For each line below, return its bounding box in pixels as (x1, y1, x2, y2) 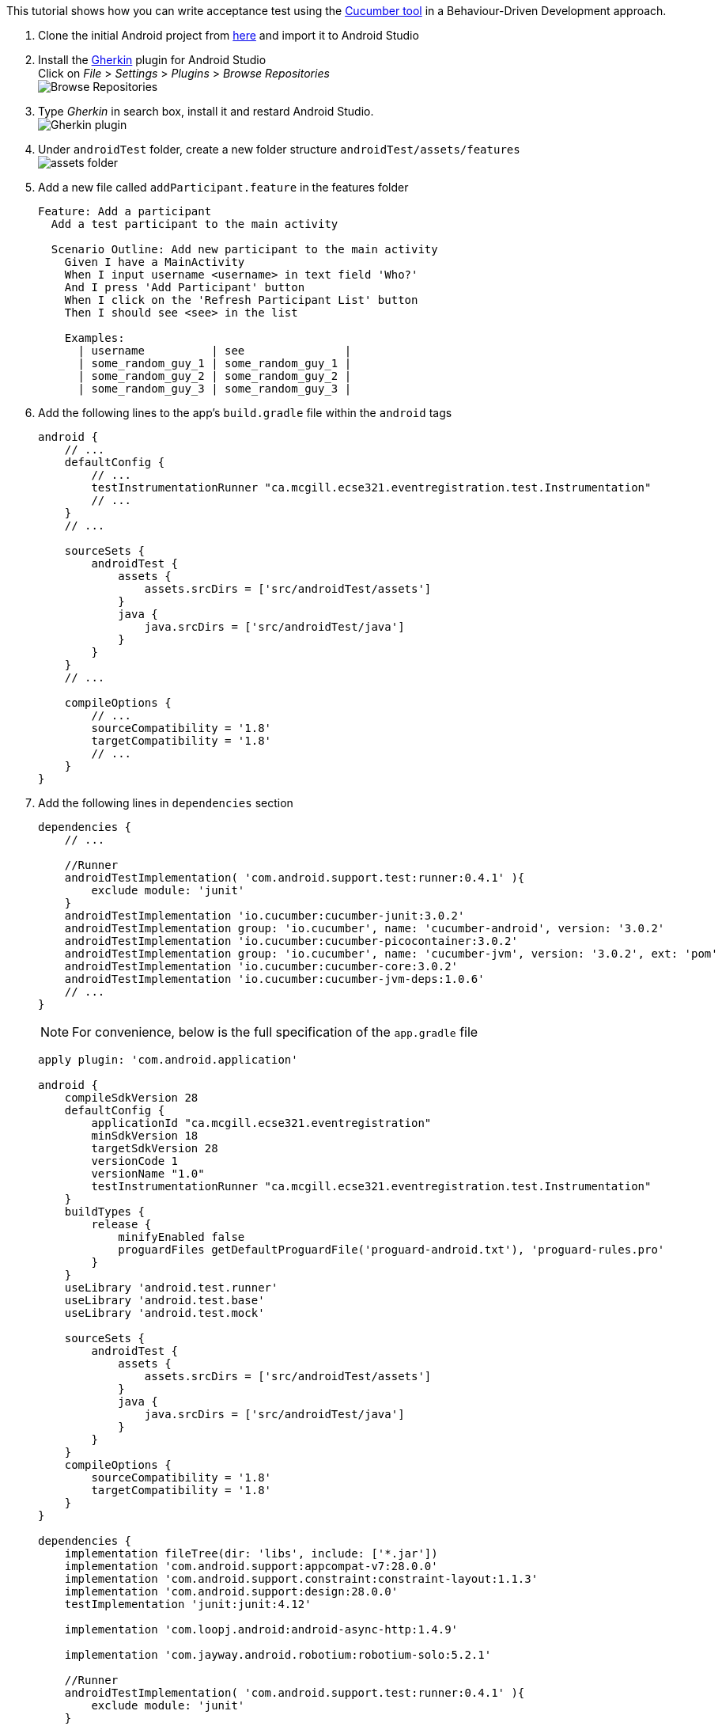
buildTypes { (64, 1205, 145, 1218)
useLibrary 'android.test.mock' (64, 1307, 265, 1319)
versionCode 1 (91, 1155, 179, 1167)
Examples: (64, 332, 125, 344)
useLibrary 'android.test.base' (64, 1294, 265, 1307)
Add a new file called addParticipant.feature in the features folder (38, 180, 409, 194)
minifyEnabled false (118, 1231, 245, 1243)
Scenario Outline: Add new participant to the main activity (51, 243, 438, 256)
